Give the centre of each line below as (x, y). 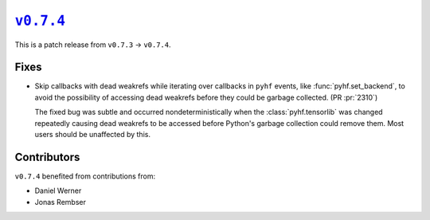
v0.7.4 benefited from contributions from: (85, 176)
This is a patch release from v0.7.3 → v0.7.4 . (93, 45)
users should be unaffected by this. (93, 135)
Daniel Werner (58, 191)
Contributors (47, 157)
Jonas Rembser (61, 202)
